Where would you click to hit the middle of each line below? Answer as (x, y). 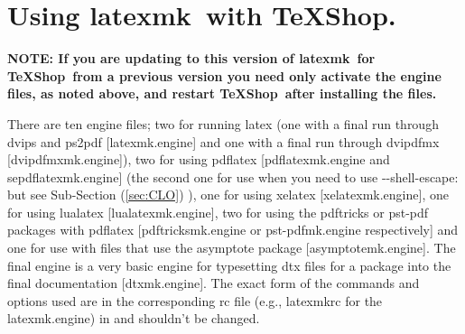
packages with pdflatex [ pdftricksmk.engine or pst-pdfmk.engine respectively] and (233, 230)
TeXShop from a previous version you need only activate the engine (224, 75)
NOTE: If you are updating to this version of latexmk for (191, 58)
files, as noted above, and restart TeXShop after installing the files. (222, 93)
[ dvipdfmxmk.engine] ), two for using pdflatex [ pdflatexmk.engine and (199, 159)
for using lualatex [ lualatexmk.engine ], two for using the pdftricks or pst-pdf (218, 212)
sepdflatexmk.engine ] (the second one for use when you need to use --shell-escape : (233, 176)
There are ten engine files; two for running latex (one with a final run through (223, 123)
